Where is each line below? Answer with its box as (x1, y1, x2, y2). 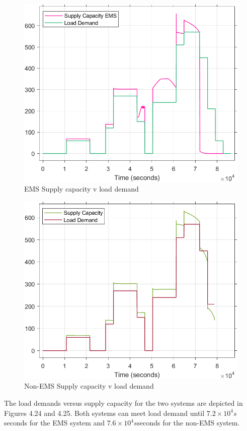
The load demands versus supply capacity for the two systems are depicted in (4, 398, 243, 408)
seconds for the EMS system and (4, 417, 105, 428)
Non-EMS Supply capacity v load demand (24, 381, 154, 391)
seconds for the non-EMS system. (137, 417, 240, 428)
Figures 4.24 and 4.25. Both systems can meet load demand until (4, 407, 205, 418)
